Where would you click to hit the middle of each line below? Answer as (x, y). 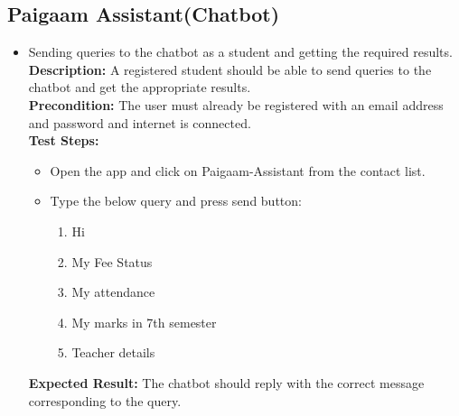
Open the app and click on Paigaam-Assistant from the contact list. (238, 170)
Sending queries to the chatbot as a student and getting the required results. (240, 52)
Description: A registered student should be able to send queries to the (230, 69)
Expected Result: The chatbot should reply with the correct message (226, 382)
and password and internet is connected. (140, 122)
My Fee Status (112, 261)
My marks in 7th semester (144, 322)
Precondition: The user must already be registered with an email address (236, 104)
